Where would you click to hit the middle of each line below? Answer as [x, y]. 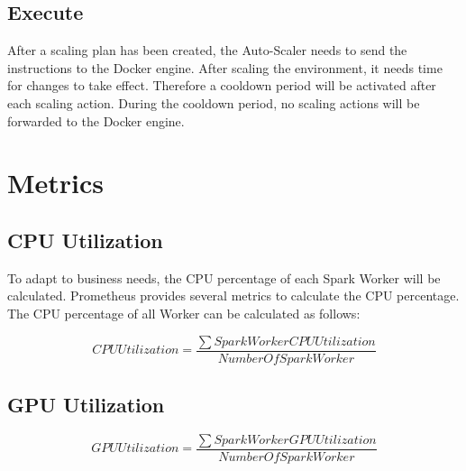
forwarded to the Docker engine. [96, 120]
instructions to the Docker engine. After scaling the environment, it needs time [225, 67]
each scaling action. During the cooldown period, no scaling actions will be [214, 102]
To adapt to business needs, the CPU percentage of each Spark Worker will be [224, 277]
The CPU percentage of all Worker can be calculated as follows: [184, 313]
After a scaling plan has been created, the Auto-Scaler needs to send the [207, 50]
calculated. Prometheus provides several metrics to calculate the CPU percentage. [233, 296]
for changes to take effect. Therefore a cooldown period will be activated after [222, 85]
